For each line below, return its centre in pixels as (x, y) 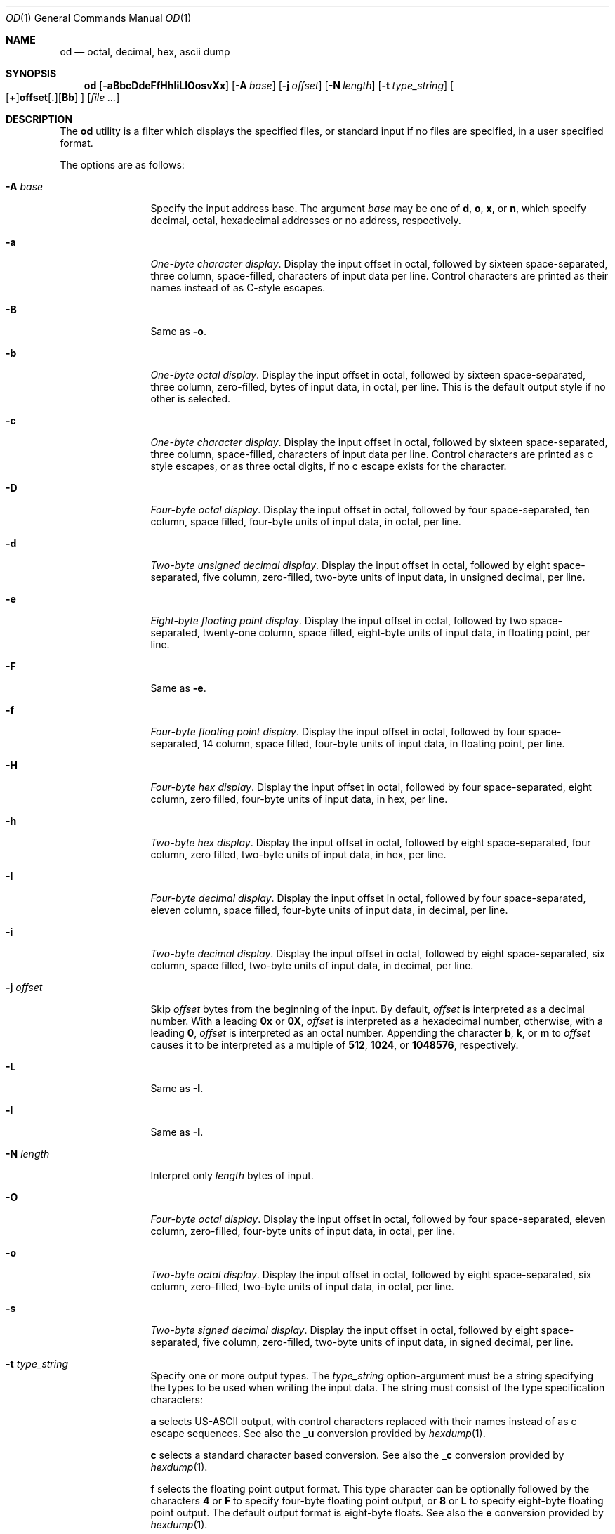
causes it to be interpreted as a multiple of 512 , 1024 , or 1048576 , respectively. (335, 1045)
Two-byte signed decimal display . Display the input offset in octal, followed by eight (344, 1330)
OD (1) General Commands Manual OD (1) (99, 18)
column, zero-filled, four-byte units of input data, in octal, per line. (303, 1231)
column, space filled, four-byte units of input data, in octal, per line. (306, 522)
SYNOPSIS (31, 73)
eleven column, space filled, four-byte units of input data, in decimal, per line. (329, 910)
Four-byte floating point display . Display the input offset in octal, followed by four (338, 732)
